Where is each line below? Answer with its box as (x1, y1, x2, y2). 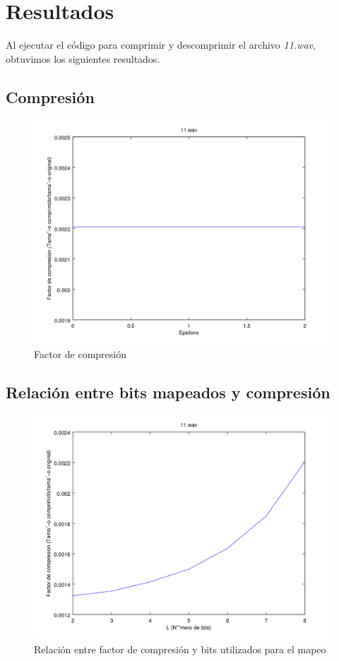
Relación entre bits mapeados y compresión (6, 381, 331, 403)
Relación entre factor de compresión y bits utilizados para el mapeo (34, 642, 326, 657)
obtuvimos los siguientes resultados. (6, 51, 160, 66)
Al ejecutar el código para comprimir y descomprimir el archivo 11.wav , (6, 37, 316, 52)
